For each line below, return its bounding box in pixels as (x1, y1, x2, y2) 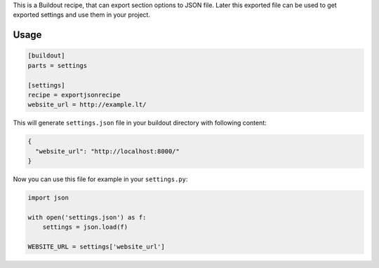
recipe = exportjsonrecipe (27, 91, 121, 99)
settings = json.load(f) (42, 223, 128, 231)
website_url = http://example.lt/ (27, 101, 147, 108)
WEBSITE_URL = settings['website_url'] (27, 243, 165, 251)
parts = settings (27, 62, 88, 69)
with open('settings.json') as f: (27, 213, 147, 221)
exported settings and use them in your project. (13, 10, 151, 19)
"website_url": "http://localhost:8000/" (35, 147, 180, 155)
